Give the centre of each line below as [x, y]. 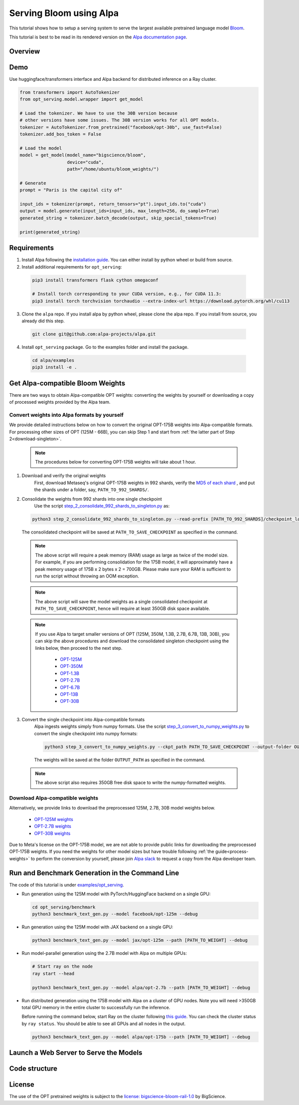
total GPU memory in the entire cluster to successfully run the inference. [96, 1007]
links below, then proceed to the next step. [79, 648]
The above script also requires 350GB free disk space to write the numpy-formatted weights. [131, 783]
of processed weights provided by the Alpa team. [60, 402]
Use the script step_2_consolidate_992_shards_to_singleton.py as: [102, 506]
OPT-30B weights [52, 833]
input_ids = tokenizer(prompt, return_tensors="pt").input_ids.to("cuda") [113, 204]
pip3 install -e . [55, 367]
